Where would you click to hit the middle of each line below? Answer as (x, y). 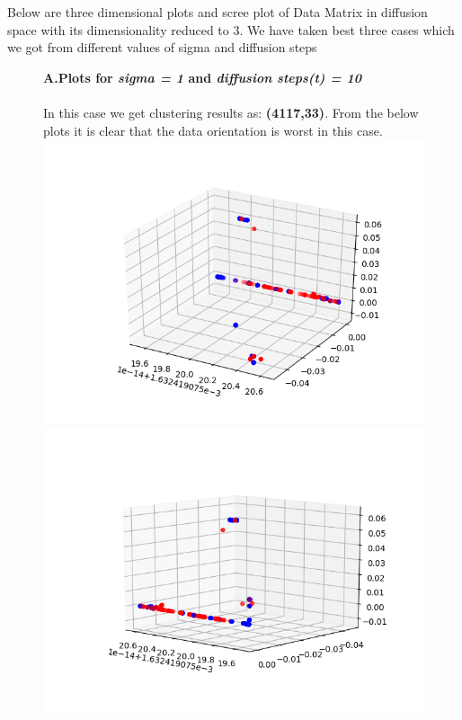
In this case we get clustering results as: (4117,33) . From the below (231, 112)
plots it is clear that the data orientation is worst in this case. (213, 130)
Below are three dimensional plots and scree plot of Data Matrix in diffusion (218, 12)
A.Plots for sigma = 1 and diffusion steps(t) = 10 (202, 77)
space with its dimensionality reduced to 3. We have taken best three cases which (231, 29)
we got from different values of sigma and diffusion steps (162, 47)
